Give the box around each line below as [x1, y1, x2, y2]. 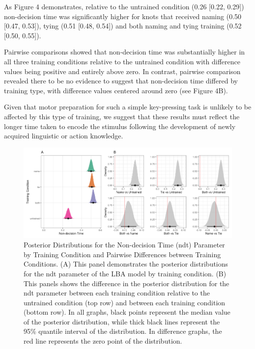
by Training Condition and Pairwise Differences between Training [24, 249, 221, 259]
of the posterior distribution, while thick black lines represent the [24, 316, 220, 326]
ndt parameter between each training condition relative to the [24, 288, 210, 298]
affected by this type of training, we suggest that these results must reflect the [4, 111, 240, 121]
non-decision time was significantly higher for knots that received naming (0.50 [4, 11, 242, 21]
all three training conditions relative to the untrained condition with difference [4, 56, 240, 66]
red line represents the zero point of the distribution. [24, 336, 182, 346]
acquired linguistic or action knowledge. [4, 131, 123, 141]
